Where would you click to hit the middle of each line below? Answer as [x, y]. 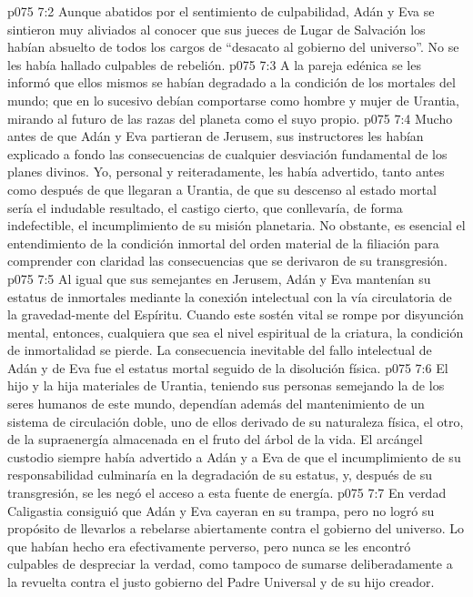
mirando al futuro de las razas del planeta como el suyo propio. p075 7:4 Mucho [230, 118]
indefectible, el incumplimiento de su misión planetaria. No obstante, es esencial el [236, 225]
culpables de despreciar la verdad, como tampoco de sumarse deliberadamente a [230, 564]
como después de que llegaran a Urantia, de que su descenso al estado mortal [222, 189]
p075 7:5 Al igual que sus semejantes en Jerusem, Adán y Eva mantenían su [219, 278]
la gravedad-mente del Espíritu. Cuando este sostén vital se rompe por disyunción [236, 314]
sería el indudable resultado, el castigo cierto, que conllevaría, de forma [205, 207]
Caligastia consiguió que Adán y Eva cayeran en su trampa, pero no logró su [221, 510]
